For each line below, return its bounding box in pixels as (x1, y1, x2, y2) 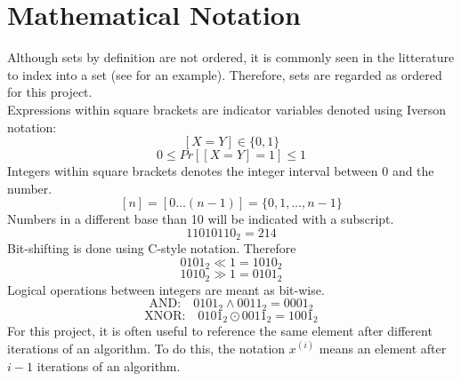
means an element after (319, 338, 447, 357)
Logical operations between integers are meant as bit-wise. (7, 280, 325, 298)
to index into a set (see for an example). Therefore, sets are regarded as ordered (7, 65, 442, 83)
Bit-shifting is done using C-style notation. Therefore (7, 239, 296, 258)
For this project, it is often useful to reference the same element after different (7, 321, 433, 340)
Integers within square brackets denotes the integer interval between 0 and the (7, 162, 434, 180)
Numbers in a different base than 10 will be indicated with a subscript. (7, 210, 394, 228)
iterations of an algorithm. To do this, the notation (7, 338, 286, 357)
